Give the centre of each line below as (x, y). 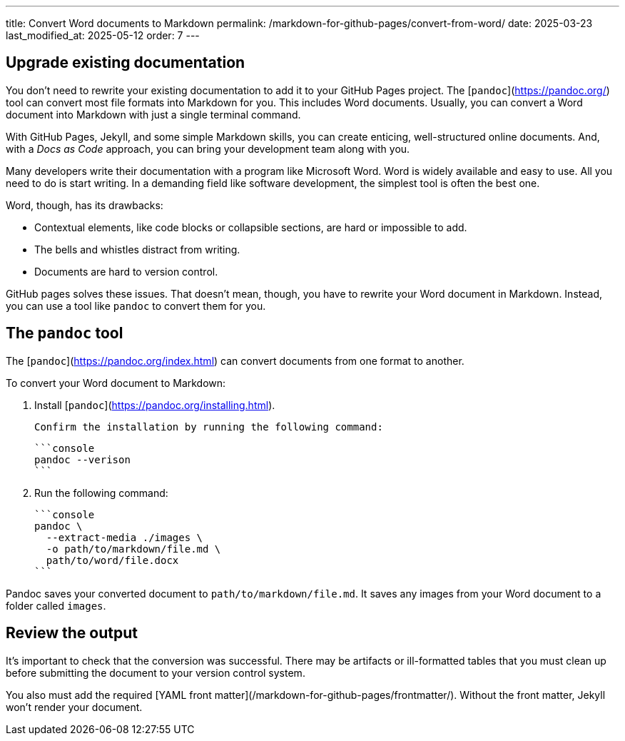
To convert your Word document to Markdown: (116, 383)
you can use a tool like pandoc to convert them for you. (136, 306)
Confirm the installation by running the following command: (209, 427)
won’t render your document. (74, 707)
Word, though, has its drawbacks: (85, 205)
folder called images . (56, 605)
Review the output (72, 633)
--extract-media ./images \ (125, 537)
